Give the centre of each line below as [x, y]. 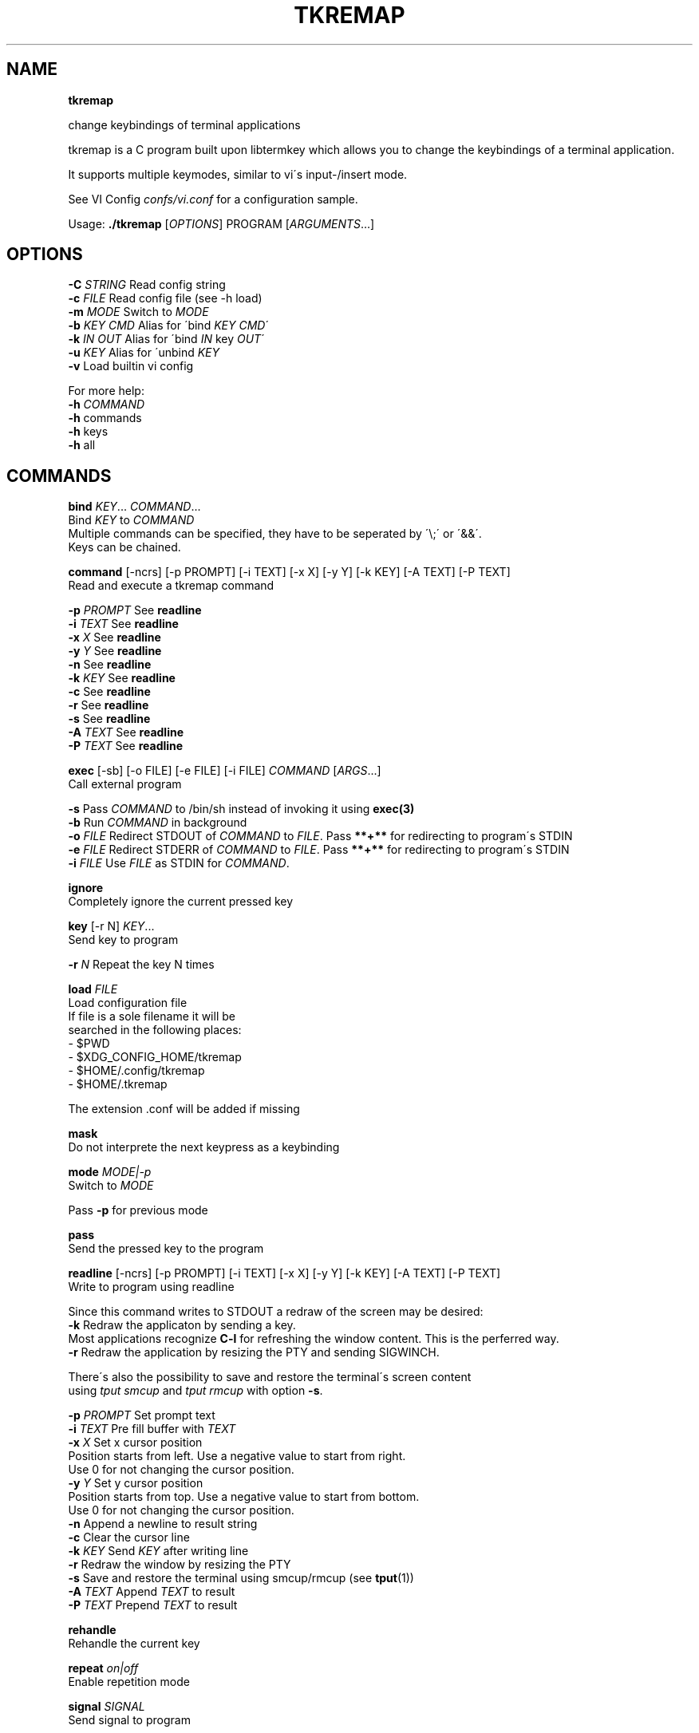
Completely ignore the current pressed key [181, 902]
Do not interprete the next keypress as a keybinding [204, 1147]
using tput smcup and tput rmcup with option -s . [195, 1391]
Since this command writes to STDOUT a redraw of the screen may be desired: [276, 1312]
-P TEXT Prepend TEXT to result [153, 1605]
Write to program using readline [151, 1287]
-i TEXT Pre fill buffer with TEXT [152, 1429]
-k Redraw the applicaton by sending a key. [182, 1325]
